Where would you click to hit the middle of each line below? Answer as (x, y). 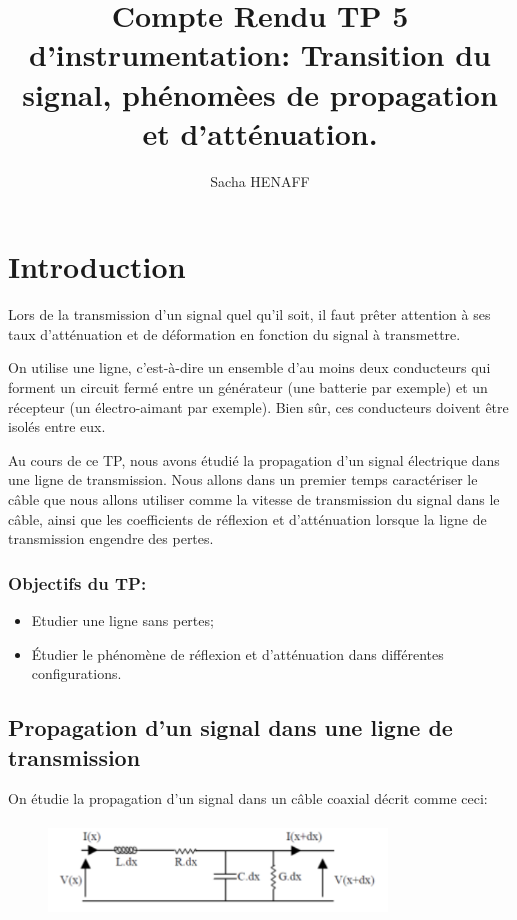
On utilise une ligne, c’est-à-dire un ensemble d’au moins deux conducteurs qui (249, 367)
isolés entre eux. (57, 426)
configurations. (76, 673)
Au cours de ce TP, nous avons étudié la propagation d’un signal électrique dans (254, 459)
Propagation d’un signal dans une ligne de (230, 727)
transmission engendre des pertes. (111, 538)
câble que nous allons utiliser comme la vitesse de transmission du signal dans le (254, 498)
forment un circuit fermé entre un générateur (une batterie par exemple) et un (248, 387)
